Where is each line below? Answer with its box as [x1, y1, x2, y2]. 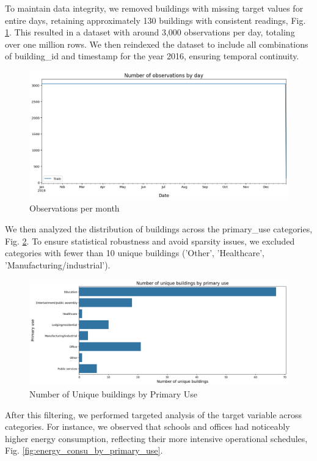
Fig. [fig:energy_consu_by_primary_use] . [5, 444, 163, 457]
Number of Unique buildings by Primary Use [29, 387, 198, 400]
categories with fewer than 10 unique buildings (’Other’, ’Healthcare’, [5, 246, 265, 259]
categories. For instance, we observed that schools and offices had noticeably [5, 420, 290, 433]
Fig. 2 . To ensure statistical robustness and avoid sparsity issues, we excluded [5, 234, 295, 247]
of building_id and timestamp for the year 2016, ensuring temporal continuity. [5, 50, 299, 62]
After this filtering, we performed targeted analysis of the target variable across [5, 408, 302, 421]
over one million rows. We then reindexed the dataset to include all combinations [5, 37, 308, 50]
